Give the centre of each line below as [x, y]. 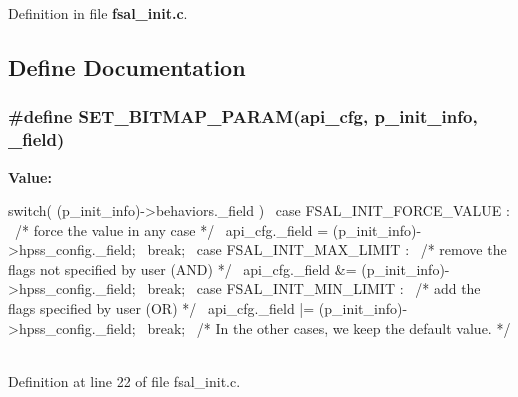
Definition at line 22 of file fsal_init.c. [124, 380]
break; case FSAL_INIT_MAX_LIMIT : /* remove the [327, 249]
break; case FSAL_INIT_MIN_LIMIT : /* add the [314, 288]
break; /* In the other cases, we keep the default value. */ [329, 327]
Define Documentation [127, 66]
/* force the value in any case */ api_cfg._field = [171, 229]
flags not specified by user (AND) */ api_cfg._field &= [182, 268]
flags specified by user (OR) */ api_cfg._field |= [161, 308]
